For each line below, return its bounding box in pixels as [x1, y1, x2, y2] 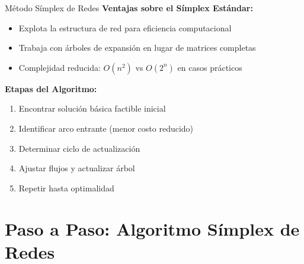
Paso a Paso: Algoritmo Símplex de [5, 216, 300, 240]
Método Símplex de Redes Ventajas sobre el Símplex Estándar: [5, 2, 253, 14]
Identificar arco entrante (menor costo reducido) [18, 122, 194, 134]
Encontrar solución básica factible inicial [18, 102, 166, 115]
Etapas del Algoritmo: [5, 82, 97, 94]
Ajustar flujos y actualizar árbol [18, 162, 135, 174]
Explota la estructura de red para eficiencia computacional [18, 21, 232, 34]
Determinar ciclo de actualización [18, 142, 140, 154]
